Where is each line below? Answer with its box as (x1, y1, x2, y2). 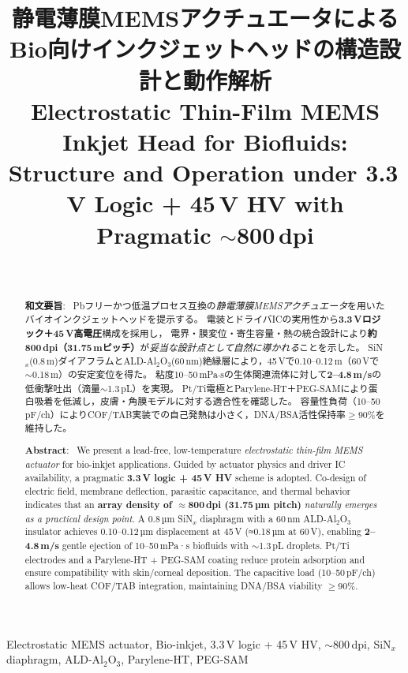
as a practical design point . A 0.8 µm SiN (24, 511, 193, 525)
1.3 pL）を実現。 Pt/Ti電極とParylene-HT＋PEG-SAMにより (107, 381, 369, 394)
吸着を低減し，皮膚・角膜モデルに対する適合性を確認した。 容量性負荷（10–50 (34, 394, 380, 408)
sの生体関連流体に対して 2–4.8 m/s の (220, 368, 382, 382)
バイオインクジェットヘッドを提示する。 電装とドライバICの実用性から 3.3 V (24, 312, 362, 327)
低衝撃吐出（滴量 (24, 381, 100, 394)
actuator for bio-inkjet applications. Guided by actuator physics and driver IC (24, 457, 346, 470)
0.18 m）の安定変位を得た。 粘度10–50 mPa (32, 368, 219, 381)
